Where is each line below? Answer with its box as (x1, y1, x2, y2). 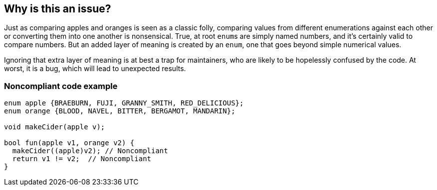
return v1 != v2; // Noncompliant (12, 155, 152, 163)
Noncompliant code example (4, 81, 118, 91)
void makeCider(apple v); (4, 123, 105, 131)
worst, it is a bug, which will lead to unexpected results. (4, 64, 186, 73)
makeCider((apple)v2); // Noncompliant (12, 147, 168, 155)
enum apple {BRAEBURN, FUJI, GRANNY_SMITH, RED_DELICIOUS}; (4, 99, 244, 107)
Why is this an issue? (4, 2, 111, 15)
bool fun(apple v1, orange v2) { (4, 139, 135, 147)
